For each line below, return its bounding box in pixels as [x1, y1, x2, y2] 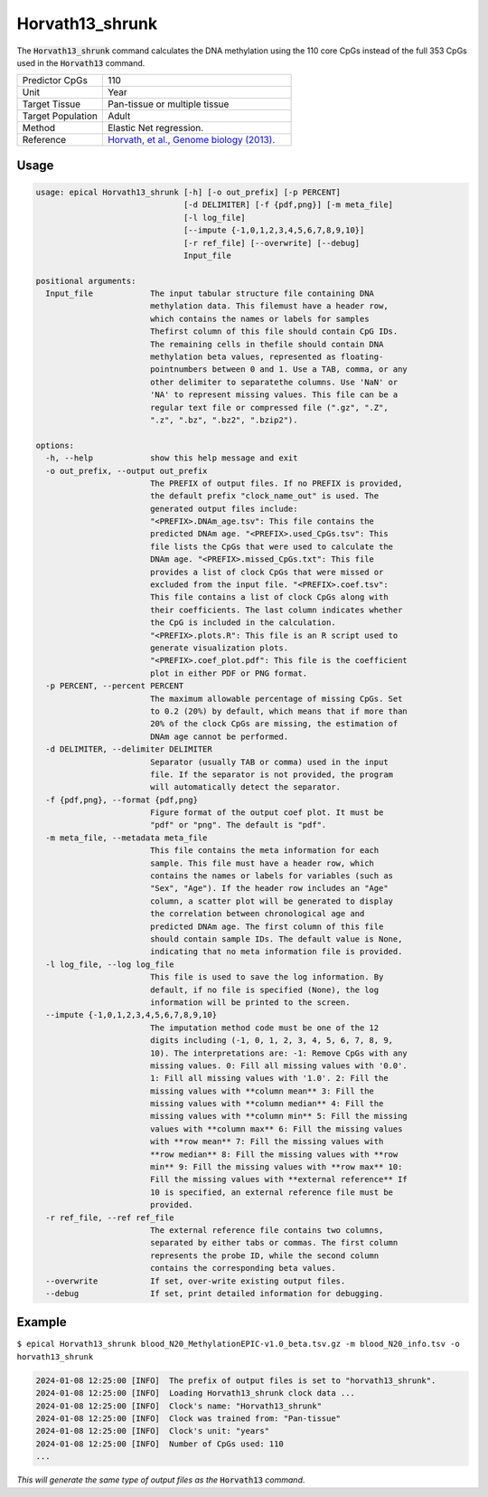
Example [16, 1314, 67, 1330]
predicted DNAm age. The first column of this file [149, 921, 384, 932]
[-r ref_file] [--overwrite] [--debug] [183, 238, 361, 248]
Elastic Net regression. [107, 122, 204, 135]
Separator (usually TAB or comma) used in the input [149, 756, 389, 767]
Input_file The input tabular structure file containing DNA [45, 289, 375, 298]
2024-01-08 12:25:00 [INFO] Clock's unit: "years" [35, 1426, 270, 1436]
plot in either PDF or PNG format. [149, 668, 308, 678]
